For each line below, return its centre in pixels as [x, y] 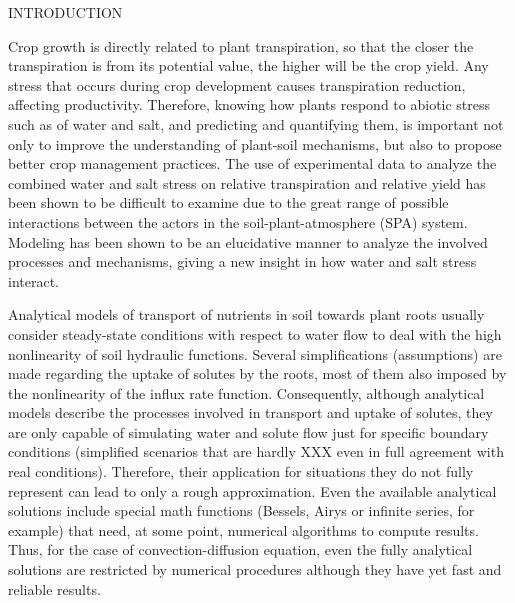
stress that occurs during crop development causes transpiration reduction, [237, 84]
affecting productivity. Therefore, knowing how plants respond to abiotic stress [249, 104]
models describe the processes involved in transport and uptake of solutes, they [250, 412]
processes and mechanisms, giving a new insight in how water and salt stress [242, 261]
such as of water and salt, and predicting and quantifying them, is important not [256, 123]
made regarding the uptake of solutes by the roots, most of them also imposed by [257, 373]
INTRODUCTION [65, 12]
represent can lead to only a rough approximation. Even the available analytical [252, 490]
